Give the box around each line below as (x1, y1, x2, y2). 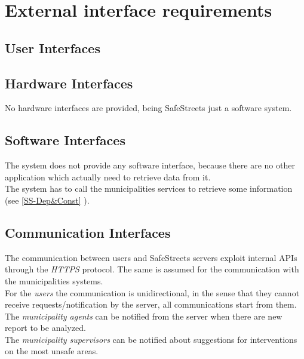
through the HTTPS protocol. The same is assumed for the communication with (5, 263, 299, 275)
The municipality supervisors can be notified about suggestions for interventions (5, 333, 297, 345)
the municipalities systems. (5, 274, 103, 287)
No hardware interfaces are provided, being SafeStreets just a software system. (5, 102, 292, 114)
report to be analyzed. (5, 321, 86, 334)
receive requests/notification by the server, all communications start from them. (5, 298, 297, 311)
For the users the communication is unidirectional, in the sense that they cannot (5, 286, 300, 299)
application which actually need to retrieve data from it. (5, 170, 211, 183)
